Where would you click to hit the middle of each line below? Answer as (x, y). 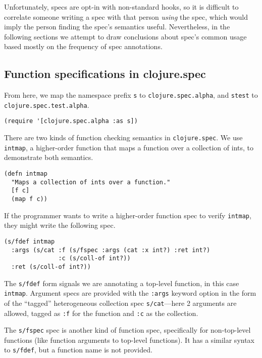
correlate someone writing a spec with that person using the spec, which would (126, 16)
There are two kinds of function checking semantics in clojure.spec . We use (123, 137)
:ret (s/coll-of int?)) (51, 267)
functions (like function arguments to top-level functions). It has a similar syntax (129, 340)
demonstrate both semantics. (49, 157)
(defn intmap (26, 174)
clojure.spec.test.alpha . (47, 105)
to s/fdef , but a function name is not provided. (78, 350)
